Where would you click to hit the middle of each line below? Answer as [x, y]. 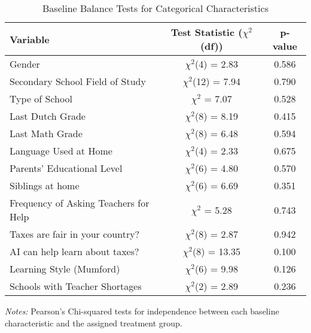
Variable [30, 39]
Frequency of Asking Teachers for [80, 203]
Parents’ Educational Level [66, 168]
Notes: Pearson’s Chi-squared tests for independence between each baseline [142, 311]
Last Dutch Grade [48, 116]
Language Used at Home [61, 151]
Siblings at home [45, 185]
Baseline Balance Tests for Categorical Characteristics [155, 8]
